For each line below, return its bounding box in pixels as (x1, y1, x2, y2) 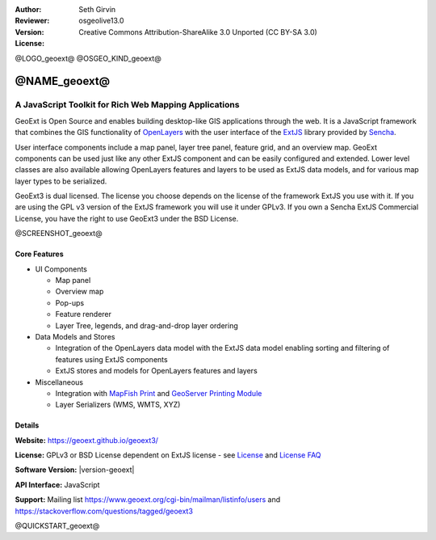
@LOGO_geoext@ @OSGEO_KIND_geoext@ (15, 53, 161, 63)
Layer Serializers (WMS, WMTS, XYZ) (55, 400, 181, 410)
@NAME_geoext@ (15, 74, 111, 88)
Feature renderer (55, 310, 112, 319)
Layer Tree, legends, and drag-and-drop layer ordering (55, 320, 238, 331)
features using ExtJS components (55, 354, 169, 364)
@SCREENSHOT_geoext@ (15, 229, 103, 238)
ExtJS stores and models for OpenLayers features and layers (55, 366, 258, 376)
